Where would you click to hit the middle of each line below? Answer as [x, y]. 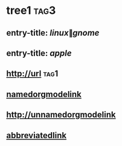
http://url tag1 [32, 74]
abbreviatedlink [37, 135]
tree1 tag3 [31, 11]
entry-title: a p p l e [39, 53]
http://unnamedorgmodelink [61, 115]
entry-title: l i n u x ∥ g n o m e [53, 33]
